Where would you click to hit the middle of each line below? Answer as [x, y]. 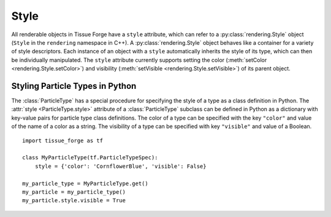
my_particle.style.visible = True [74, 200]
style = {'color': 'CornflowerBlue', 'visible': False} [120, 166]
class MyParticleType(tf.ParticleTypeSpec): [90, 158]
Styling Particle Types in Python [74, 86]
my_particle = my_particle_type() [74, 192]
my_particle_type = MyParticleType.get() [85, 183]
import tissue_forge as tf [63, 140]
